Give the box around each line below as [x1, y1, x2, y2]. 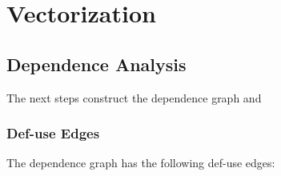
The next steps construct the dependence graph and [6, 89, 262, 106]
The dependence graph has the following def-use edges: [6, 154, 275, 171]
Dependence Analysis [6, 51, 187, 76]
